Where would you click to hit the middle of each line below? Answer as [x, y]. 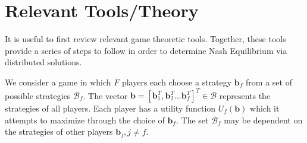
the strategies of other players [59, 131]
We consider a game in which [58, 82]
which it [265, 108]
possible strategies [38, 95]
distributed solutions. [43, 62]
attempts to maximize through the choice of [85, 120]
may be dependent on [263, 120]
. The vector [105, 95]
